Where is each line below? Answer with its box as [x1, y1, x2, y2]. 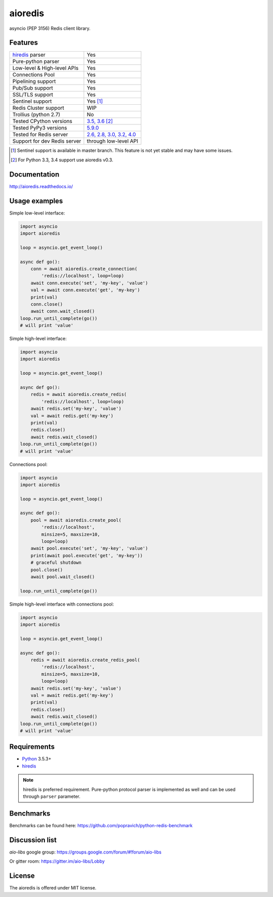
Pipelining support [12, 78, 56, 85]
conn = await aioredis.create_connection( [30, 266, 138, 272]
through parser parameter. [23, 793, 81, 799]
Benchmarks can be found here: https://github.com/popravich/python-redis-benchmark [9, 822, 193, 828]
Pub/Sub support [12, 84, 53, 92]
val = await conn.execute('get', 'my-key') [30, 287, 140, 293]
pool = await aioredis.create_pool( [30, 517, 121, 523]
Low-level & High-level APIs [12, 65, 79, 72]
